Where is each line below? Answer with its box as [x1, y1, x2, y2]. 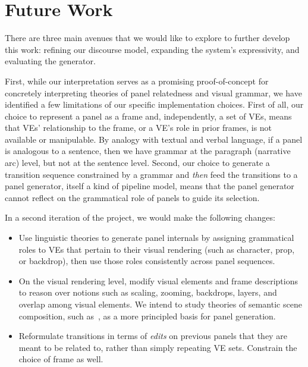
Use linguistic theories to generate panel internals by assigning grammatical [18, 231, 294, 244]
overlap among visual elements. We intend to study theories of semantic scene [18, 298, 302, 310]
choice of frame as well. [18, 353, 103, 365]
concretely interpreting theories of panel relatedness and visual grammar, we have [5, 86, 302, 99]
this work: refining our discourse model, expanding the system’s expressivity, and [5, 43, 300, 55]
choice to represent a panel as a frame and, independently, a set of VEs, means [5, 109, 292, 122]
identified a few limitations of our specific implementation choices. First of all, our [5, 98, 304, 111]
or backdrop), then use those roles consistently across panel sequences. [18, 255, 275, 267]
